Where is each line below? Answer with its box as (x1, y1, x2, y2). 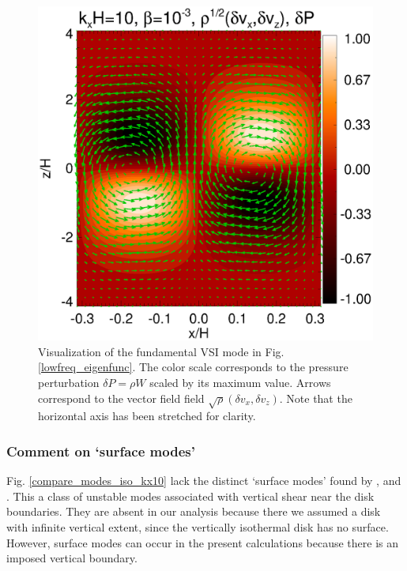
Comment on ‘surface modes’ (6, 441, 195, 460)
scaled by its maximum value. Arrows (149, 374, 331, 390)
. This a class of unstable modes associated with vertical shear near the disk (6, 487, 375, 504)
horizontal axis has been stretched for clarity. (38, 408, 256, 424)
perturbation (38, 374, 100, 390)
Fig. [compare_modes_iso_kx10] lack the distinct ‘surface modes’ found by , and (6, 472, 401, 489)
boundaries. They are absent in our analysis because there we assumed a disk (6, 503, 381, 520)
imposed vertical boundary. (6, 550, 138, 566)
